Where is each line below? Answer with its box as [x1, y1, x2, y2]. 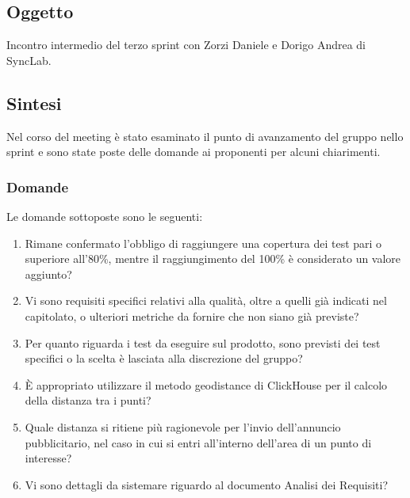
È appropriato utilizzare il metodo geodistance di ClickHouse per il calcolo [25, 376, 388, 393]
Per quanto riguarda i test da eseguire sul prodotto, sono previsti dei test [25, 334, 381, 351]
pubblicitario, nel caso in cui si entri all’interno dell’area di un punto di [25, 434, 372, 450]
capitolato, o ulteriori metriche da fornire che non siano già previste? [25, 307, 359, 324]
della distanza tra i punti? [25, 392, 151, 409]
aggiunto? [25, 265, 72, 282]
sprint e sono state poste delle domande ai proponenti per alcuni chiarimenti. [6, 143, 381, 160]
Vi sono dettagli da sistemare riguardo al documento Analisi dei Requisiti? [25, 476, 389, 492]
